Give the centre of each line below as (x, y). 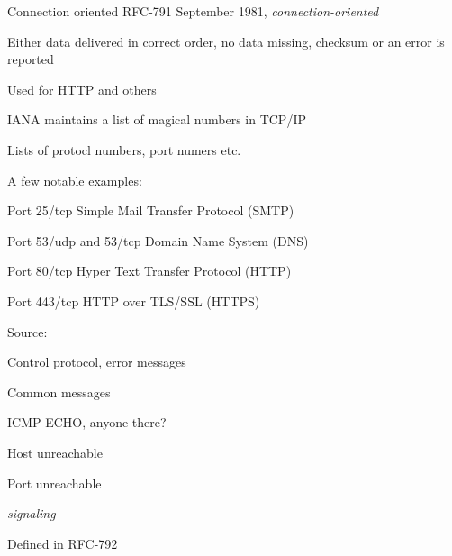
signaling (32, 513)
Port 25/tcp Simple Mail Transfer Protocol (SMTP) (151, 210)
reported (31, 59)
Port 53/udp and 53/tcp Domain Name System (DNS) (158, 240)
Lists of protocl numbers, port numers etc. (124, 149)
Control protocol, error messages (97, 362)
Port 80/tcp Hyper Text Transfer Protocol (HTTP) (149, 271)
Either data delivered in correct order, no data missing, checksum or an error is (226, 41)
